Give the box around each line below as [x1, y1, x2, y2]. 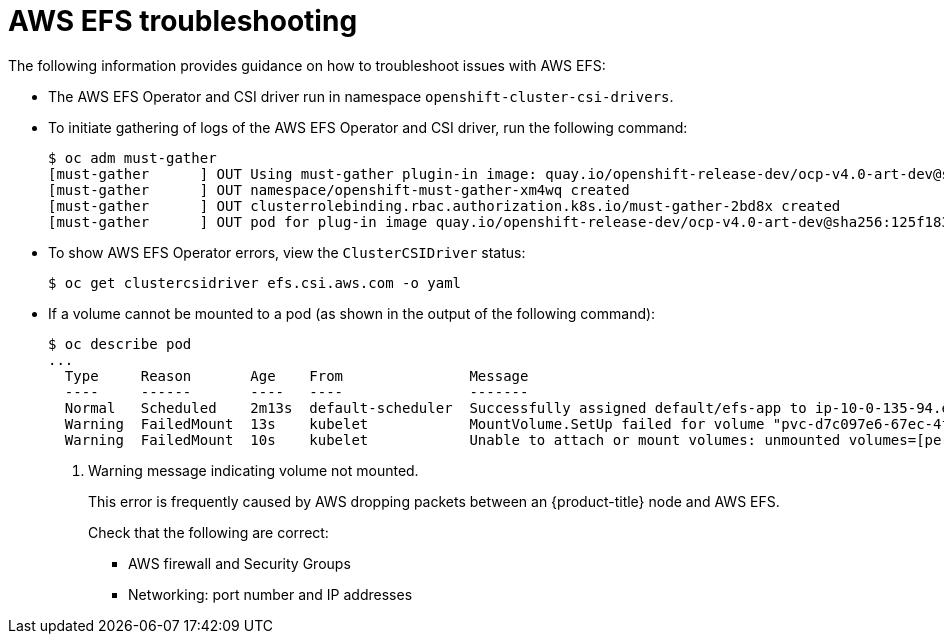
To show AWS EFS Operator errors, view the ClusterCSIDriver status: [48, 243, 526, 261]
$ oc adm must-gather [48, 149, 217, 166]
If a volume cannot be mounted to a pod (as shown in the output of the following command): [48, 304, 656, 322]
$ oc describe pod [48, 335, 192, 352]
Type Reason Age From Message [64, 367, 529, 384]
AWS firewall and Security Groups [128, 554, 351, 572]
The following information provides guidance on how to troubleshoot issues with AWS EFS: [8, 56, 606, 74]
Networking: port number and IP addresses [128, 585, 413, 603]
